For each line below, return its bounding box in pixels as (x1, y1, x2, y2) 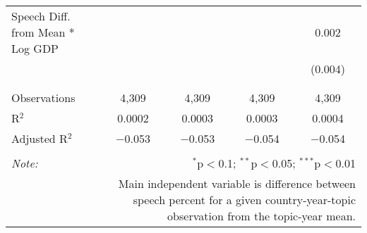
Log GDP (11, 40, 59, 56)
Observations (11, 89, 76, 106)
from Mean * (11, 24, 75, 40)
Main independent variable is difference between (118, 175, 356, 191)
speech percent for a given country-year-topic (133, 191, 356, 208)
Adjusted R (11, 130, 68, 146)
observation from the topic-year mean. (167, 208, 356, 224)
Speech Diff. (11, 8, 71, 24)
